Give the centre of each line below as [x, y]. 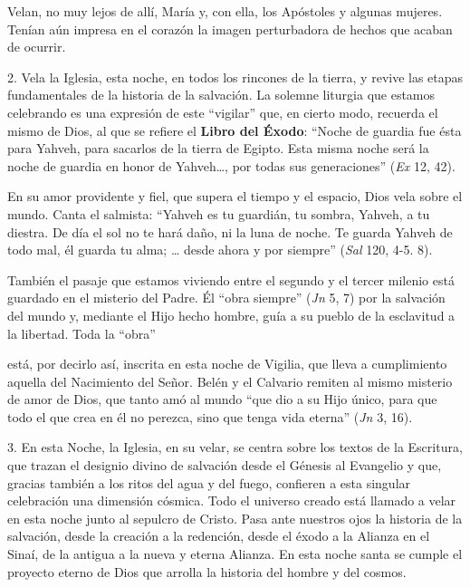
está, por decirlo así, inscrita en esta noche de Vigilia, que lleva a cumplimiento [227, 364]
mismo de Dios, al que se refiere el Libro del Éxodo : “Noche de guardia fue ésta [235, 130]
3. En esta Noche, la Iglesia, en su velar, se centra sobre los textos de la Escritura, [235, 447]
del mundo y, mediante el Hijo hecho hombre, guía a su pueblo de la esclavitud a [231, 315]
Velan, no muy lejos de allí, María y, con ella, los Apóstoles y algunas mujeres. [225, 11]
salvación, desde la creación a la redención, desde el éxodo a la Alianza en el [219, 536]
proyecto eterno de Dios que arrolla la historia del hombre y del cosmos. [207, 571]
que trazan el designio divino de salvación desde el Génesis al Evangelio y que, [225, 465]
